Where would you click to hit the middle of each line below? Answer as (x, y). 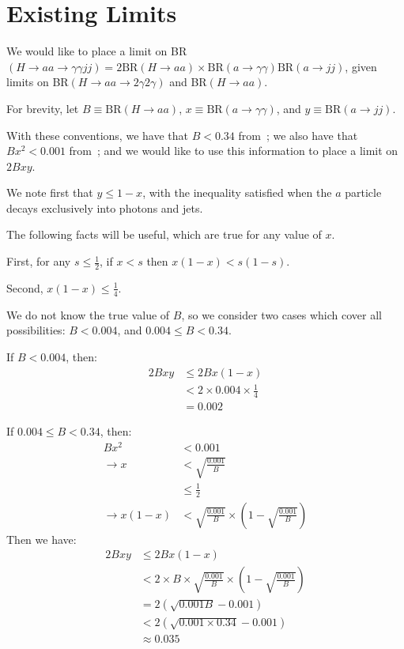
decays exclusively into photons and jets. (105, 208)
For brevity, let (43, 108)
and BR (188, 82)
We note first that (50, 192)
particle (363, 192)
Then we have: (42, 539)
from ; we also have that (298, 135)
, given (361, 66)
